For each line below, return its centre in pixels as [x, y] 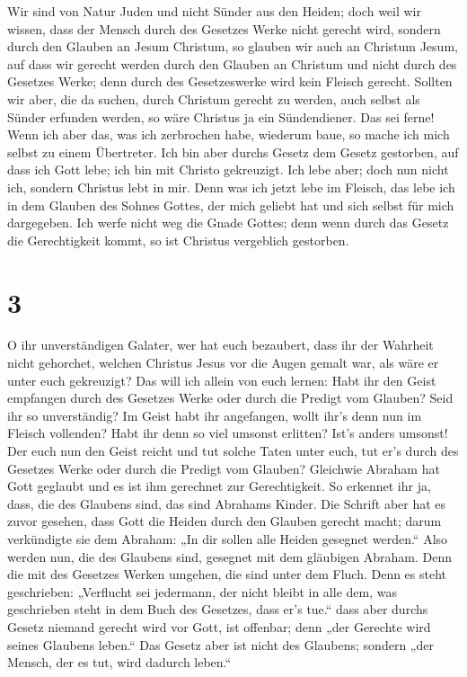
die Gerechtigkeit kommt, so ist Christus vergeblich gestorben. [178, 240]
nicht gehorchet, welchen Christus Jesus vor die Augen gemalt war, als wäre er [223, 363]
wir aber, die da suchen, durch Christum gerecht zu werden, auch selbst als [214, 98]
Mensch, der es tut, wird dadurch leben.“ [119, 662]
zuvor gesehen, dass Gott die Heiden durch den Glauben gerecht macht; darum [225, 521]
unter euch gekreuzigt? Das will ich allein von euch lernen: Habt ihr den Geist [222, 380]
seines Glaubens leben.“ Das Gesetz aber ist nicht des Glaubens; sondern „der [220, 644]
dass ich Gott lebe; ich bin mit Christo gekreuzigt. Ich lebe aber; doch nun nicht [228, 169]
